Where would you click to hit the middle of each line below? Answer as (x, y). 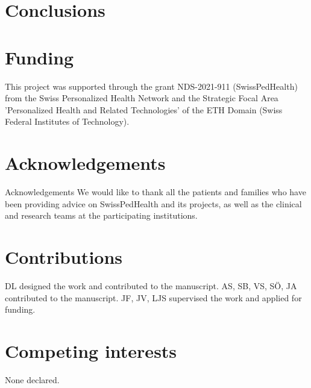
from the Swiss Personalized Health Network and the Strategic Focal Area (142, 98)
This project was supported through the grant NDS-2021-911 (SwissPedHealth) (151, 86)
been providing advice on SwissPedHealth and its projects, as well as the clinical (153, 203)
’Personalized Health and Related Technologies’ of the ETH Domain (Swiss (144, 109)
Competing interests (91, 350)
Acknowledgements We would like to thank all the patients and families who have (155, 192)
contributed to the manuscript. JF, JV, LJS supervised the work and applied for (153, 297)
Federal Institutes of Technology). (67, 121)
